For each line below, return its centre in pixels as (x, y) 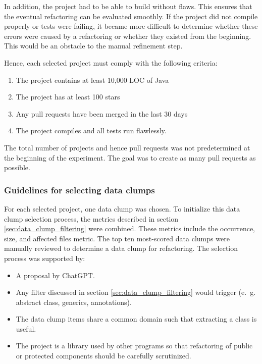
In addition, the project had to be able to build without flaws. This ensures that (128, 6)
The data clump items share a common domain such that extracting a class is (136, 319)
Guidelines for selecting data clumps (80, 190)
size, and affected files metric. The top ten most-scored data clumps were (117, 238)
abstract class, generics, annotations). (74, 302)
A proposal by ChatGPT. (55, 275)
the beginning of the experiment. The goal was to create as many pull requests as (130, 157)
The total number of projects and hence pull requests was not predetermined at (127, 147)
